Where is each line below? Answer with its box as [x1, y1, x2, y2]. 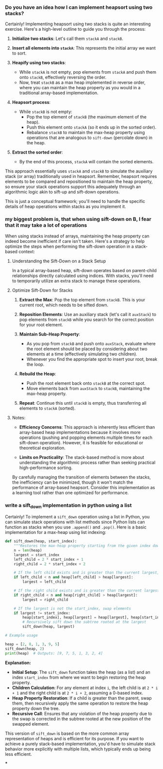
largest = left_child [22, 579, 66, 584]
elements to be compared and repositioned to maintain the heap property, [5, 178, 153, 184]
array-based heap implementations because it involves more [19, 429, 141, 435]
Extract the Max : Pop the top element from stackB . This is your [19, 296, 146, 302]
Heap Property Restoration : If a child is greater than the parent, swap [12, 695, 152, 701]
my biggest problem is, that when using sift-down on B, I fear [5, 216, 151, 223]
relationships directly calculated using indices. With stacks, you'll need [12, 273, 154, 278]
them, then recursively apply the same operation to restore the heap [12, 700, 148, 706]
